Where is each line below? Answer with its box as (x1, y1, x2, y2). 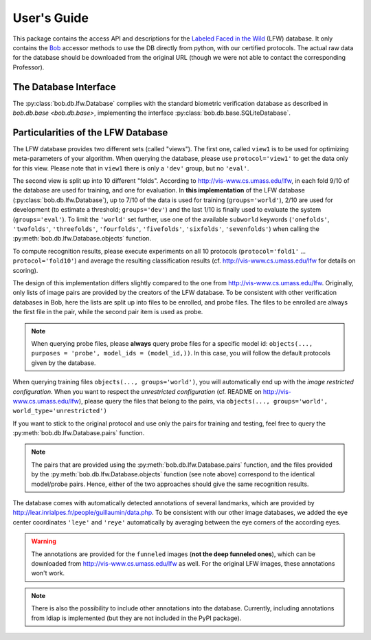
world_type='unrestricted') (12, 407, 108, 415)
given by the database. (31, 358, 96, 367)
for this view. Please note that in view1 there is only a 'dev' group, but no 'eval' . (12, 164, 249, 172)
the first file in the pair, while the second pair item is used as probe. (12, 308, 203, 316)
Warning (31, 537, 56, 546)
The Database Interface (12, 81, 116, 93)
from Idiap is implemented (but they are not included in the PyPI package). (31, 614, 242, 622)
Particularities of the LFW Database (12, 126, 168, 138)
